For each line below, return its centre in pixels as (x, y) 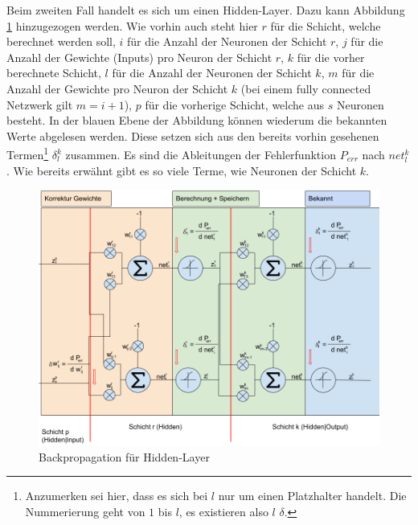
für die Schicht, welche (326, 25)
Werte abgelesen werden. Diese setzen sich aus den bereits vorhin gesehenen (193, 135)
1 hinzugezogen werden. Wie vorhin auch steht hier (132, 25)
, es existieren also (223, 511)
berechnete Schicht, (54, 73)
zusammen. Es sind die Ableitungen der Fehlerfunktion (201, 154)
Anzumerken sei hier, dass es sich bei (117, 496)
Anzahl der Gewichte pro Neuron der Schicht (117, 88)
